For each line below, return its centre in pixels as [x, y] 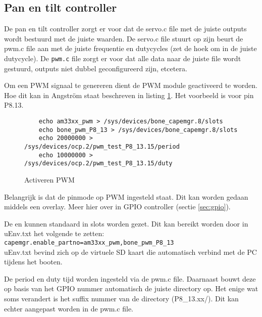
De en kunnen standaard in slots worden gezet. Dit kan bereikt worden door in [126, 223]
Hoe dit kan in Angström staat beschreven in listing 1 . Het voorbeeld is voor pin [129, 95]
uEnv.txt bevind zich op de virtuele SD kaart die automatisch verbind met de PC [130, 252]
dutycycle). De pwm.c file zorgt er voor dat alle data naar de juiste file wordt [123, 58]
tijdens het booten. [33, 262]
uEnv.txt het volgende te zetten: [54, 233]
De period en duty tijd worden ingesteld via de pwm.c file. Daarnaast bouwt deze [130, 278]
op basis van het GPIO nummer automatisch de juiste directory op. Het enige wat [131, 288]
